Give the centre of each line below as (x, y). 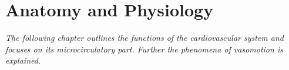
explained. (23, 60)
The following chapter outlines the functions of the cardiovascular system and (144, 38)
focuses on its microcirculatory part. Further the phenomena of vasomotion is (144, 49)
